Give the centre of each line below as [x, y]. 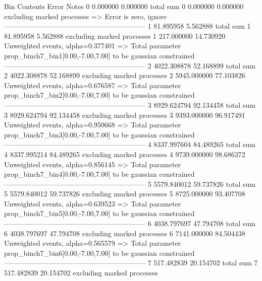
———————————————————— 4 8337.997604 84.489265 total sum [130, 144]
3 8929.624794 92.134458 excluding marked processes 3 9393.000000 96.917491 [125, 115]
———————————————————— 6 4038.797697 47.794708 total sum [130, 223]
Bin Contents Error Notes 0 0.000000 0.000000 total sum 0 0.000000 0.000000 [124, 6]
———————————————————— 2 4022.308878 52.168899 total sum [130, 65]
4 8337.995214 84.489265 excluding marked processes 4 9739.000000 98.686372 [125, 154]
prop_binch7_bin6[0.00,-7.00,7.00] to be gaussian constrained [99, 253]
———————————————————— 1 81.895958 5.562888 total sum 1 [127, 26]
